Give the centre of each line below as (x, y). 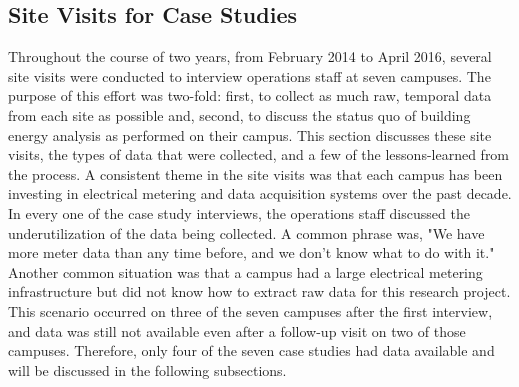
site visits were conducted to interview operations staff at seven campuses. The (249, 75)
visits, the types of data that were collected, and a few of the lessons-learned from (259, 154)
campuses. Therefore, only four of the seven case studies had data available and (251, 350)
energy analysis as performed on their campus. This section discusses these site (250, 134)
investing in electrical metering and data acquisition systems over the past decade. (260, 193)
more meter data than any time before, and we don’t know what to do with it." (251, 252)
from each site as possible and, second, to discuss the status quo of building (239, 114)
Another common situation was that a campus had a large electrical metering (245, 271)
